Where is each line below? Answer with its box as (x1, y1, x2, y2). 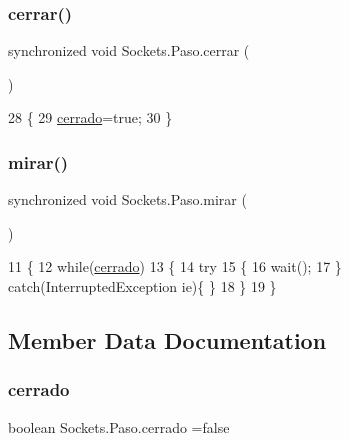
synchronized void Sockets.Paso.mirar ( (8, 189, 247, 210)
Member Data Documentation (8, 324, 327, 355)
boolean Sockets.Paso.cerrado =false (8, 416, 230, 437)
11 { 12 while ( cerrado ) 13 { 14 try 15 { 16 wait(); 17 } (8, 256, 342, 277)
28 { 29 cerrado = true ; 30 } (8, 107, 173, 128)
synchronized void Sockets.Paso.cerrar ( (8, 40, 250, 61)
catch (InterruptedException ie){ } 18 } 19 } (8, 276, 277, 296)
